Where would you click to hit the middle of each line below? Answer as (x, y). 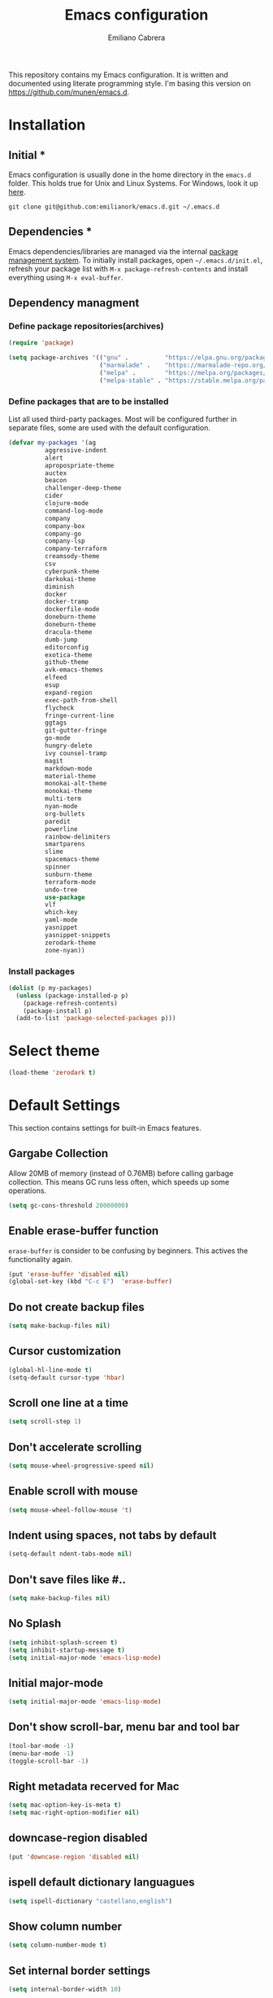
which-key (61, 913)
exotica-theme (68, 655)
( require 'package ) (41, 343)
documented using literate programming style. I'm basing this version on (130, 83)
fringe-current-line (79, 715)
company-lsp (65, 541)
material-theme (70, 776)
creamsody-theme (72, 557)
